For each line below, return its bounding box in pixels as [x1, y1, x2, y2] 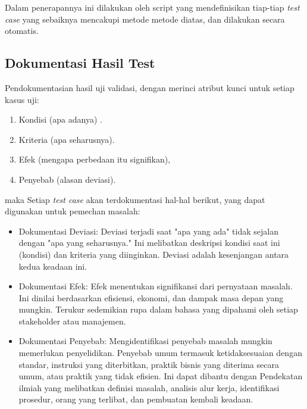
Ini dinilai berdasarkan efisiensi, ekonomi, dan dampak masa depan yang [18, 291, 284, 304]
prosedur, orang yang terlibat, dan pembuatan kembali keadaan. [18, 393, 253, 405]
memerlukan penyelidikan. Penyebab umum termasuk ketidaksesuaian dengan [18, 346, 302, 359]
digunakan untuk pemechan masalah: [5, 205, 140, 217]
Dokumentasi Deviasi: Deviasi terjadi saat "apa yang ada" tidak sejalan [18, 224, 278, 237]
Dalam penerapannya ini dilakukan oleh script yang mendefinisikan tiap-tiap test [5, 1, 300, 13]
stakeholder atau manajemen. [18, 314, 126, 327]
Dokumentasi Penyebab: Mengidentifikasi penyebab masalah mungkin [18, 335, 272, 347]
